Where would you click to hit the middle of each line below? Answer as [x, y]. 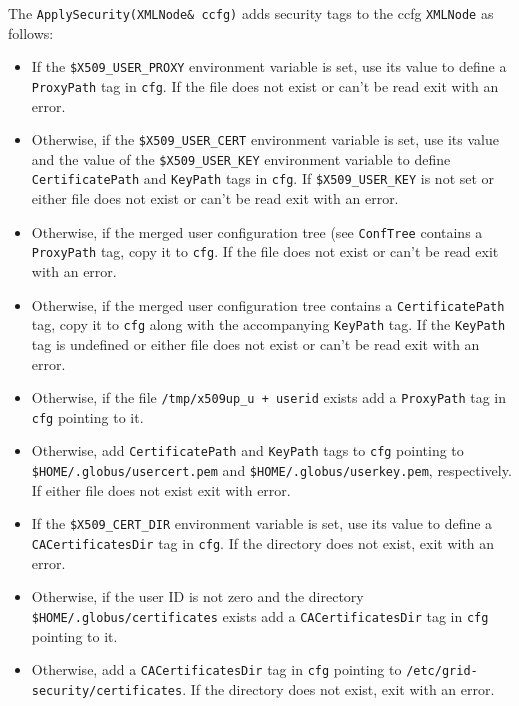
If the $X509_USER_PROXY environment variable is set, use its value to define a [269, 66]
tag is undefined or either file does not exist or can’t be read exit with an [255, 343]
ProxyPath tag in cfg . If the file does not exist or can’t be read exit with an [265, 85]
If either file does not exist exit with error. [161, 489]
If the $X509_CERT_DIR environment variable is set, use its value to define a [262, 523]
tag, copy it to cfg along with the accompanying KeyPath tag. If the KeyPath [268, 324]
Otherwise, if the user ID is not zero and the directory [197, 596]
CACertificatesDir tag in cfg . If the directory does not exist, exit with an [263, 543]
